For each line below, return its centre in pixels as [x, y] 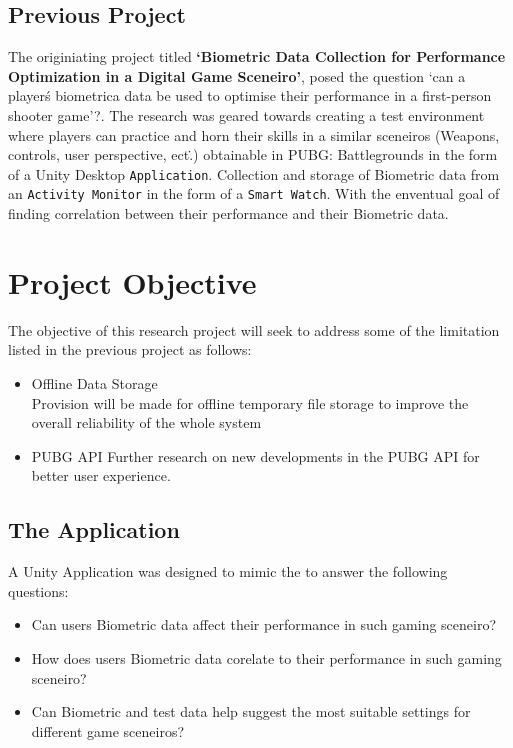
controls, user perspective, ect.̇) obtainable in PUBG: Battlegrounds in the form [253, 154]
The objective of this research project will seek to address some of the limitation [254, 329]
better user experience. [101, 475]
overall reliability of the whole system [146, 422]
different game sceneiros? [108, 730]
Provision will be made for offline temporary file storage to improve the [250, 402]
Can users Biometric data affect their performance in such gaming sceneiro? [264, 624]
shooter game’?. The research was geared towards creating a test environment [246, 114]
